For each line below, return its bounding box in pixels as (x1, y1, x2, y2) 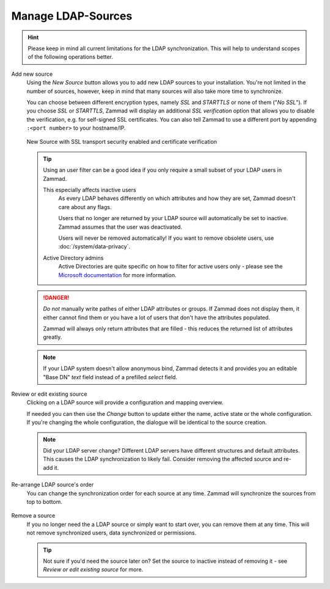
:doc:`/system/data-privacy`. (58, 243, 131, 250)
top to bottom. (26, 498, 62, 505)
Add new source (11, 70, 53, 78)
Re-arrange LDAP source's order (11, 481, 94, 489)
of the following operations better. (28, 53, 113, 61)
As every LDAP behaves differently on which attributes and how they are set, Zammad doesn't (58, 194, 296, 202)
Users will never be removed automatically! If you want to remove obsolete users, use (58, 234, 274, 242)
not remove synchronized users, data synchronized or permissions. (26, 529, 197, 536)
